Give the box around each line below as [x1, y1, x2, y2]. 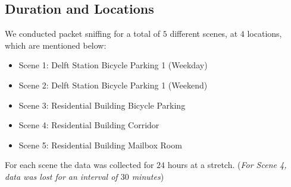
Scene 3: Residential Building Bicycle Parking [18, 99, 186, 111]
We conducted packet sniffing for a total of [5, 27, 161, 40]
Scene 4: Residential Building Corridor [18, 119, 159, 131]
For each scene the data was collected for [5, 159, 154, 171]
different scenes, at [170, 27, 238, 40]
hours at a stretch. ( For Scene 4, [167, 159, 287, 171]
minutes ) [132, 170, 164, 182]
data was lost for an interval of [5, 170, 118, 182]
